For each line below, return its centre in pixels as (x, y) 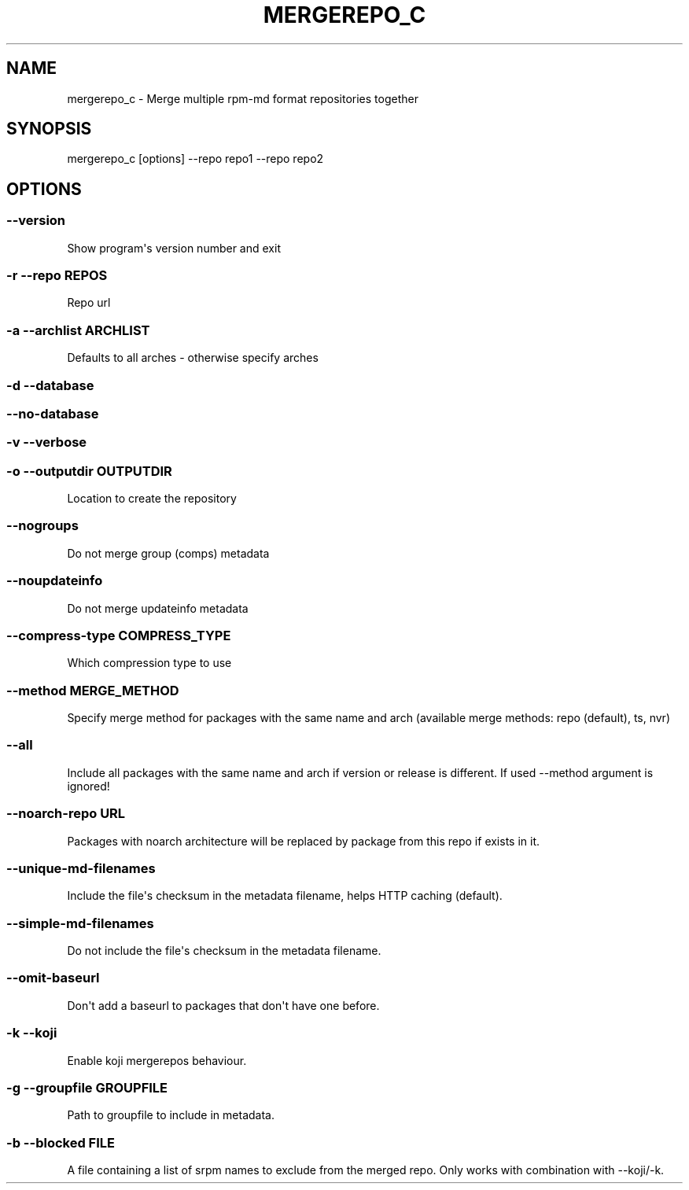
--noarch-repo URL (66, 814)
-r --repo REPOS (57, 276)
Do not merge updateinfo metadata (158, 608)
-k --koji (32, 1033)
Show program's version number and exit (174, 248)
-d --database (50, 385)
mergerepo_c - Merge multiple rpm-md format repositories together (243, 98)
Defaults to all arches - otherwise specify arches (193, 358)
